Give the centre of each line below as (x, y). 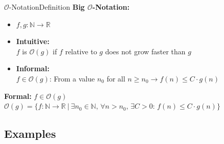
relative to (81, 51)
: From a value (72, 78)
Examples (30, 133)
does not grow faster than (145, 51)
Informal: (33, 68)
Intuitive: (33, 41)
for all (116, 78)
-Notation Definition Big (47, 7)
